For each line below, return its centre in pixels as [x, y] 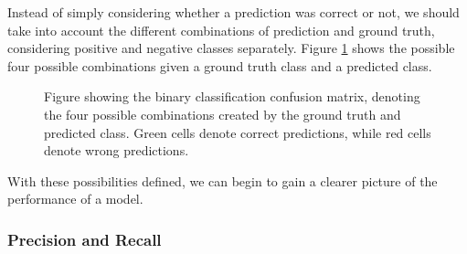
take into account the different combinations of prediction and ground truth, [221, 30]
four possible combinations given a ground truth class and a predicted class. [220, 65]
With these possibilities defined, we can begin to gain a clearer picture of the [223, 180]
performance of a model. [75, 199]
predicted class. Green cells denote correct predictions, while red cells [238, 132]
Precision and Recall [85, 239]
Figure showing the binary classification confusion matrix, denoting [232, 96]
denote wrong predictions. [117, 150]
